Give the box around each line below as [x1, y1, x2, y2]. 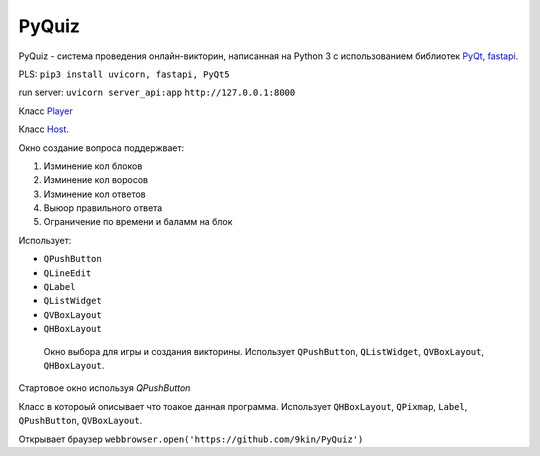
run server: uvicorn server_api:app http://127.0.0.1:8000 [18, 86, 296, 99]
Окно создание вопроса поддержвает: [18, 141, 185, 154]
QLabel [43, 281, 76, 293]
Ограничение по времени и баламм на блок [43, 216, 233, 228]
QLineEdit [43, 267, 92, 279]
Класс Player [18, 105, 74, 117]
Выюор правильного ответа [43, 202, 163, 214]
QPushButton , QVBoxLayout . [18, 415, 143, 427]
